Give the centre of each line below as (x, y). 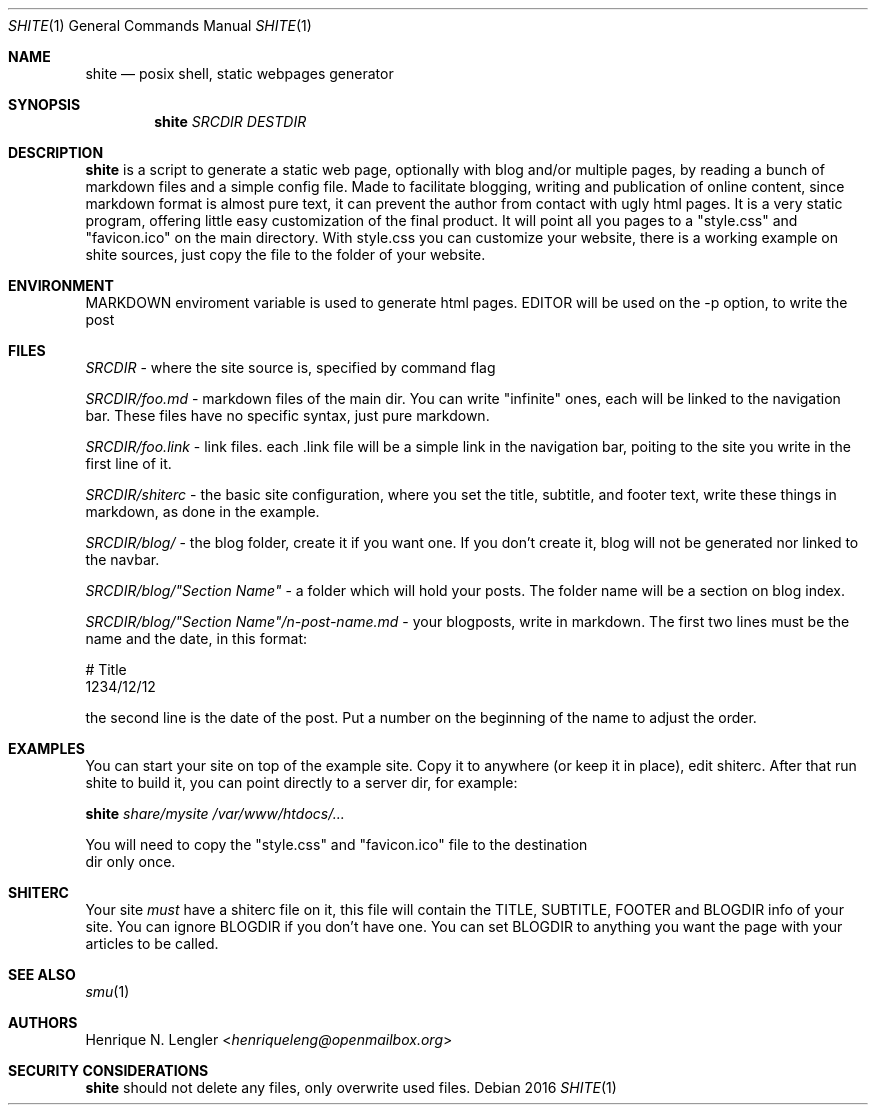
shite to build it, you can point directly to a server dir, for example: (301, 782)
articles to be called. (152, 943)
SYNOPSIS (44, 104)
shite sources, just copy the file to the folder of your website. (285, 254)
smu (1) (107, 991)
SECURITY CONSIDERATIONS (108, 1070)
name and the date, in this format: (196, 638)
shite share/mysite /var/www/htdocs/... (215, 813)
